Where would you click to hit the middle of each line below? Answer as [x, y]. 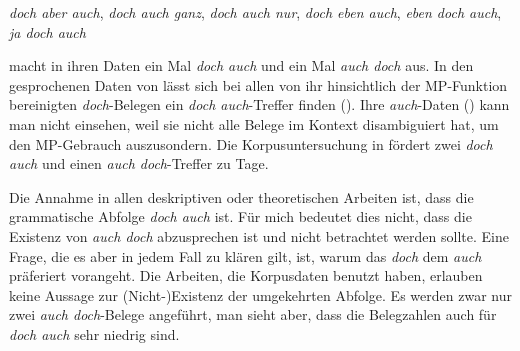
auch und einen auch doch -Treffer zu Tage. [139, 163]
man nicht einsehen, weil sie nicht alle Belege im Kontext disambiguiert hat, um [254, 123]
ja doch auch [47, 31]
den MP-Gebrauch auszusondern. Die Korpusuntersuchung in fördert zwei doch [251, 143]
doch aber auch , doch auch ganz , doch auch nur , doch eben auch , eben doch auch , [255, 12]
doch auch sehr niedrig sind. [94, 333]
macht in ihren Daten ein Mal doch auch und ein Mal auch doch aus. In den [241, 65]
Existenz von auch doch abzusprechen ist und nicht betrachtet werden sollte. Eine [259, 235]
